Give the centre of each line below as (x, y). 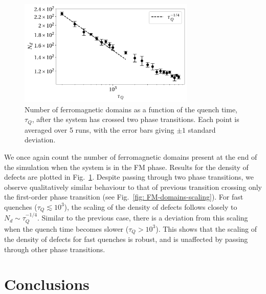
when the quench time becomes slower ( (66, 228)
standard (202, 129)
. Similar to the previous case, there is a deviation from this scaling (142, 218)
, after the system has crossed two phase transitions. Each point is (136, 119)
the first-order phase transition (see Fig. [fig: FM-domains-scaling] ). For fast (124, 197)
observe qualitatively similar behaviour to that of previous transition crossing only (133, 187)
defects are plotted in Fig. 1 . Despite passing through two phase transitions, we (129, 177)
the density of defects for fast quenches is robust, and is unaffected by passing (126, 239)
